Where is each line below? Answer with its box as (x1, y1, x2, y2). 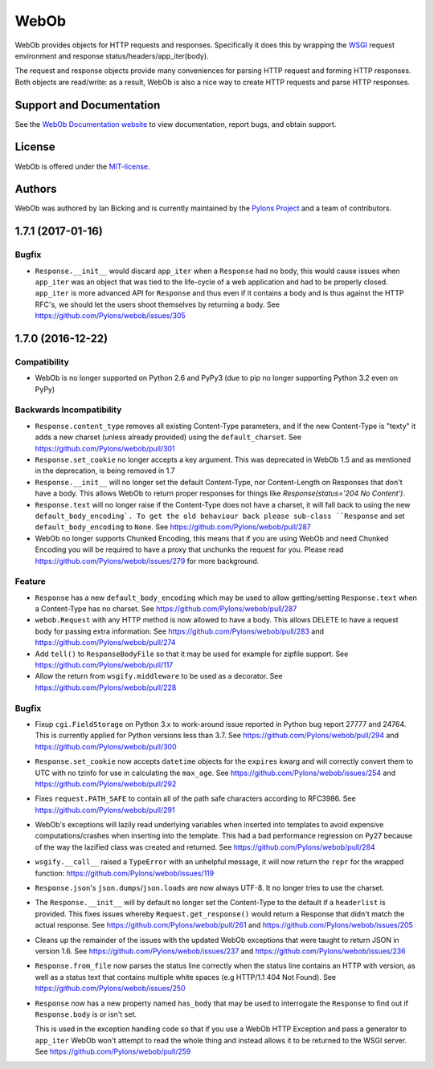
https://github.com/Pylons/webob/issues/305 (35, 311, 186, 320)
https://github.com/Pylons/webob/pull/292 (35, 779, 177, 789)
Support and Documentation (14, 98, 161, 112)
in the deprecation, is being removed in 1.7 (35, 466, 176, 475)
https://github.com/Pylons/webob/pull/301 (35, 443, 176, 453)
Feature (14, 576, 46, 587)
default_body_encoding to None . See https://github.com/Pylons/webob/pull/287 (35, 522, 311, 532)
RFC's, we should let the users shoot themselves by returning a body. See (35, 300, 280, 309)
